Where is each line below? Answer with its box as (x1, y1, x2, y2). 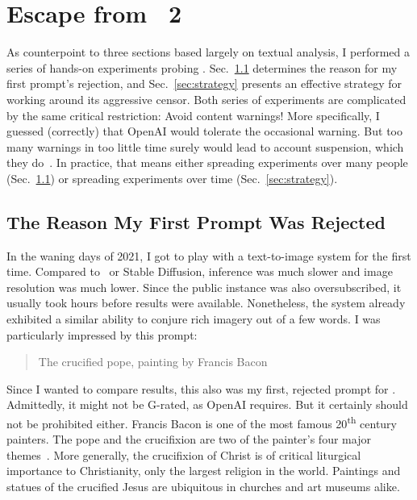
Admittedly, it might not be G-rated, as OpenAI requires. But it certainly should (6, 396, 408, 413)
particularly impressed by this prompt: (6, 326, 198, 343)
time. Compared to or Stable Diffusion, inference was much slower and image (6, 263, 393, 280)
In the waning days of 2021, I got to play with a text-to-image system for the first (6, 247, 411, 264)
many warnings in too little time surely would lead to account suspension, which (6, 138, 404, 155)
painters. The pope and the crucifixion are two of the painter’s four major (6, 431, 371, 448)
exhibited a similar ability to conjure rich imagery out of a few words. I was (6, 310, 381, 327)
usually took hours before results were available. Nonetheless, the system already (6, 294, 406, 311)
